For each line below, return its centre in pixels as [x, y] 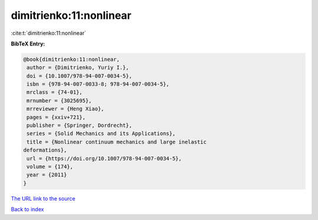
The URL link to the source [43, 198]
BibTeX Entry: [28, 44]
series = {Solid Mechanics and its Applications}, [101, 134]
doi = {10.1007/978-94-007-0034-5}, [79, 76]
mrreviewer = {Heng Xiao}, [65, 109]
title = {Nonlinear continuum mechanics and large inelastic [117, 142]
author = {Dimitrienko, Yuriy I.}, [78, 68]
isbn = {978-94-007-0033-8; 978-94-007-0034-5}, [98, 84]
